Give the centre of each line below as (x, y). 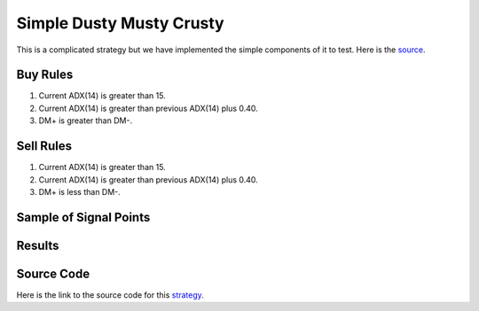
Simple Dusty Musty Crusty (121, 23)
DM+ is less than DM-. (80, 191)
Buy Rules (45, 75)
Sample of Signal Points (83, 217)
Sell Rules (44, 146)
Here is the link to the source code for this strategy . (110, 295)
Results (38, 245)
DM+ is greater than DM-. (86, 121)
